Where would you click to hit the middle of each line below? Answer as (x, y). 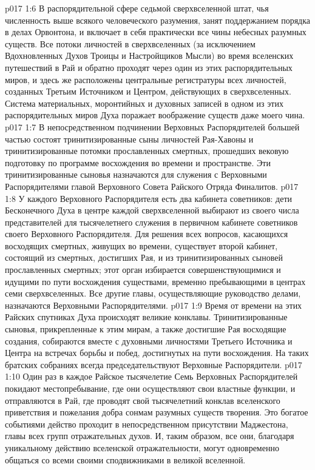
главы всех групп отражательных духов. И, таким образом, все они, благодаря (150, 436)
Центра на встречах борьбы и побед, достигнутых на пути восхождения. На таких (157, 353)
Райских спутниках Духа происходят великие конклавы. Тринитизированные (146, 317)
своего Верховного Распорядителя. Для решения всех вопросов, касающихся (147, 234)
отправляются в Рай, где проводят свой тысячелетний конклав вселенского (143, 400)
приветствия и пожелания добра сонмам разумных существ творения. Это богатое (157, 412)
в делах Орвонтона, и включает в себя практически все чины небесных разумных (156, 32)
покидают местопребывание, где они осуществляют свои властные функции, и (150, 388)
